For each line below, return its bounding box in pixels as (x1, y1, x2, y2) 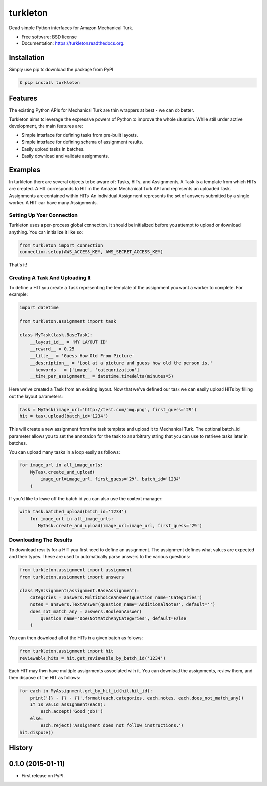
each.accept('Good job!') (40, 709, 103, 714)
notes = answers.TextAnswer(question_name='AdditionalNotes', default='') (30, 602, 215, 607)
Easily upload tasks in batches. (21, 146, 85, 152)
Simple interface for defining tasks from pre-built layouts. (21, 132, 138, 138)
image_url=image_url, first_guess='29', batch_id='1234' (40, 476, 181, 482)
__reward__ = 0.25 (30, 346, 75, 352)
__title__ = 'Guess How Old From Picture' (30, 353, 134, 359)
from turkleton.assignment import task (19, 319, 116, 324)
